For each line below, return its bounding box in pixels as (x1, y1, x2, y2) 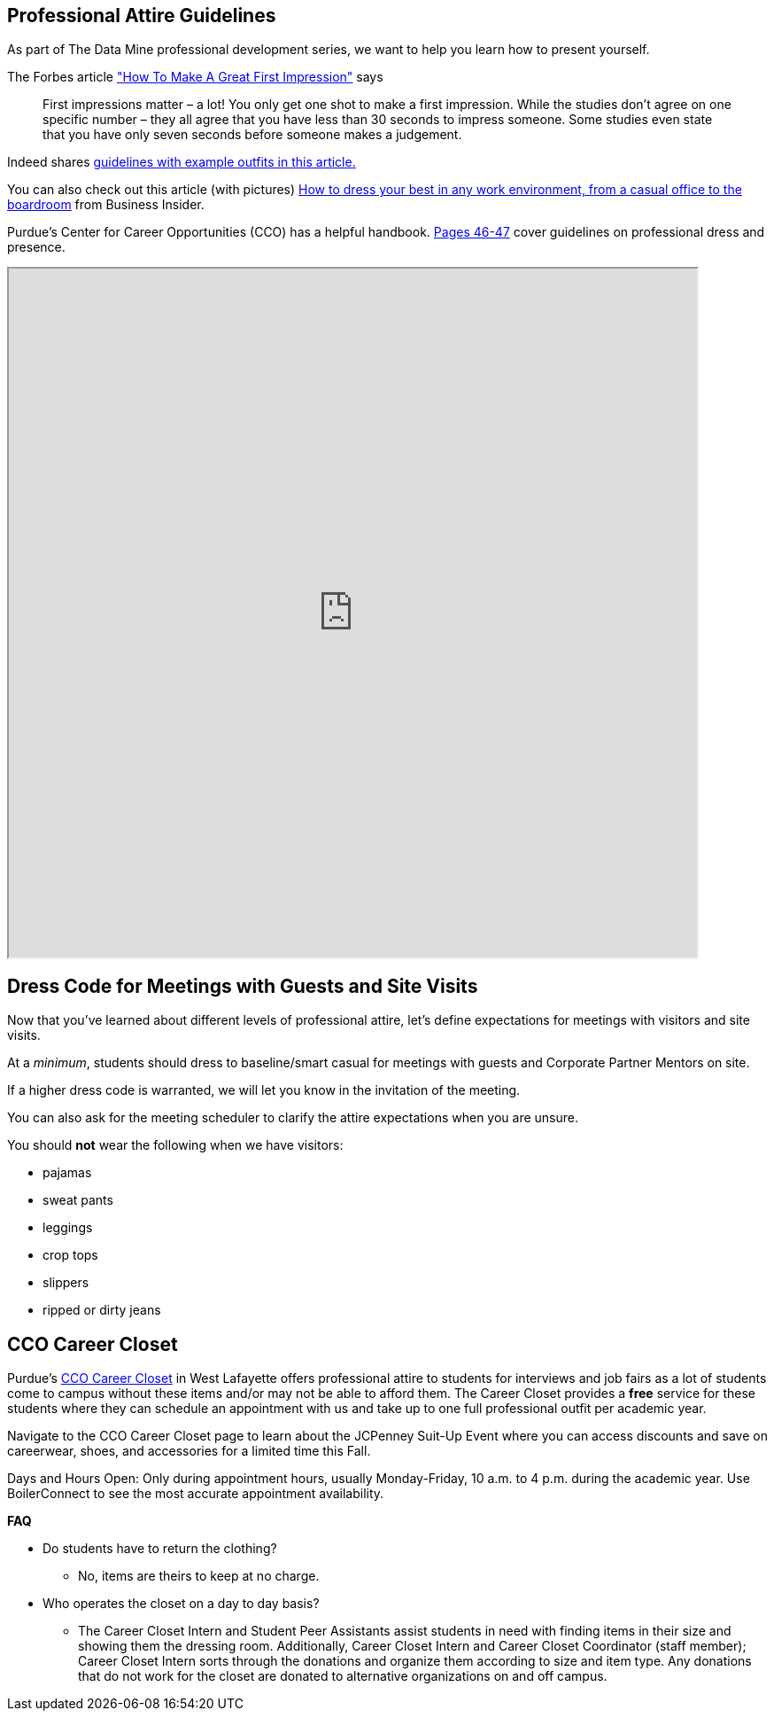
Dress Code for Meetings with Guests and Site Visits (7, 974, 478, 997)
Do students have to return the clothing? (43, 1541, 277, 1557)
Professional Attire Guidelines (7, 4, 276, 27)
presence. (7, 239, 66, 255)
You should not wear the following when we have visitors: (7, 1137, 344, 1153)
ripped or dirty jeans (43, 1302, 161, 1318)
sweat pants (43, 1192, 113, 1208)
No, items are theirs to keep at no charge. (78, 1568, 320, 1584)
